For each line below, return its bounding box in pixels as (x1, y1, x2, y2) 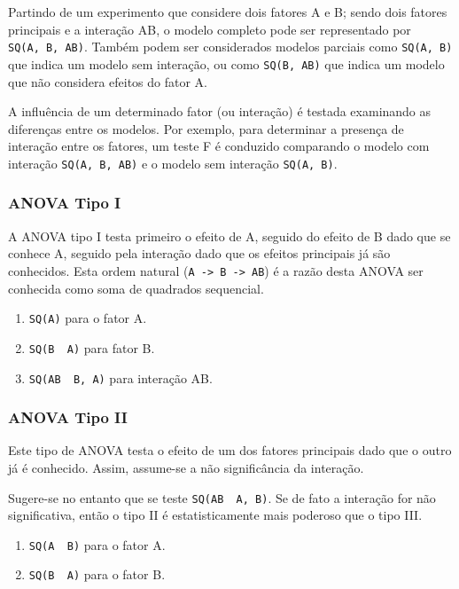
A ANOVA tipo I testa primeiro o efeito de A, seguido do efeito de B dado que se (8, 226, 451, 245)
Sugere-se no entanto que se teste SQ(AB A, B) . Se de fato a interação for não (8, 488, 436, 507)
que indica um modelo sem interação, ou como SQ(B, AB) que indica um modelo (8, 54, 445, 73)
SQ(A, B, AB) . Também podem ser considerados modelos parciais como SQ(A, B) (8, 37, 453, 56)
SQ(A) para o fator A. (28, 309, 147, 327)
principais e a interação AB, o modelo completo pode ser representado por (8, 20, 411, 38)
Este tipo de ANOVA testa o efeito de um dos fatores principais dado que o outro (8, 441, 452, 459)
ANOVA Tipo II (8, 406, 128, 428)
